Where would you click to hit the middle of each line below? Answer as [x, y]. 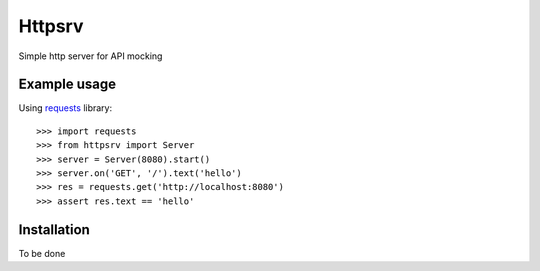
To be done [42, 253]
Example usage [67, 84]
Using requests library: [65, 108]
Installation [54, 229]
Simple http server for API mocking [90, 56]
